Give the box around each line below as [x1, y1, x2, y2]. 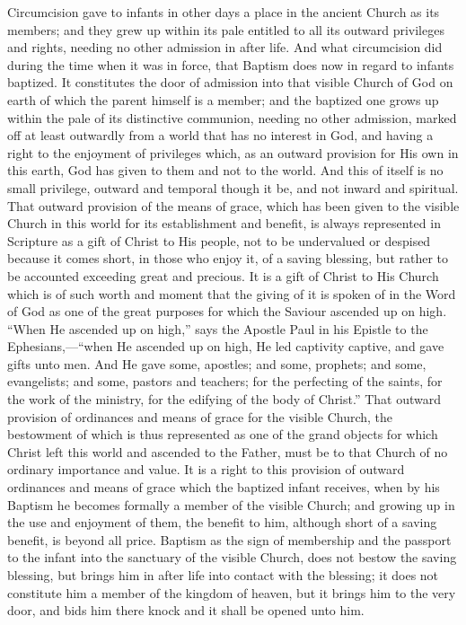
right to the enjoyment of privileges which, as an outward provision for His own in [7, 143, 459, 162]
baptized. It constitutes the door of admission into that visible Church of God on [7, 73, 453, 92]
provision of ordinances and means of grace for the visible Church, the [7, 407, 393, 426]
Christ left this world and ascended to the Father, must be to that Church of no [7, 442, 448, 461]
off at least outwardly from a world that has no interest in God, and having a [7, 126, 434, 145]
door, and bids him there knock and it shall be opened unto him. [7, 601, 365, 620]
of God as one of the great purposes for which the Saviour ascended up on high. [7, 302, 447, 321]
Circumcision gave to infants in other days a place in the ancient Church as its [7, 3, 440, 21]
